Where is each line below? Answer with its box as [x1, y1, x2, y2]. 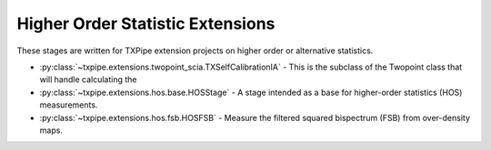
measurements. [39, 99, 98, 110]
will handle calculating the [39, 74, 137, 85]
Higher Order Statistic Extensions [16, 14, 276, 33]
